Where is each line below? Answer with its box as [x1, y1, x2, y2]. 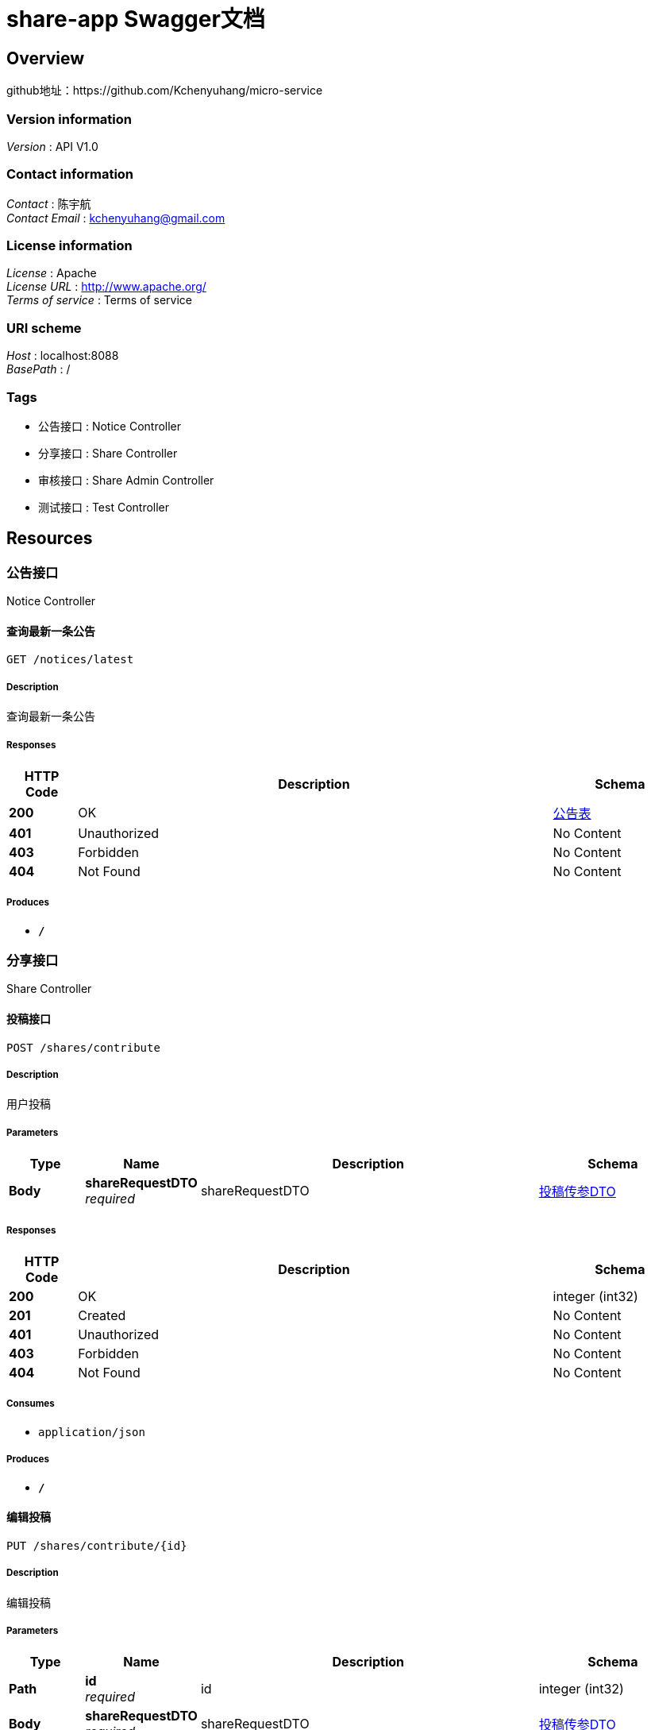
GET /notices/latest [6, 653, 134, 666]
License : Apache [6, 266, 97, 280]
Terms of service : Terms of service [6, 293, 193, 307]
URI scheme [6, 319, 82, 336]
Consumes [6, 1398, 55, 1410]
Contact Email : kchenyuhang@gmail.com [6, 210, 225, 225]
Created [78, 1307, 126, 1324]
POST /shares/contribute [6, 1041, 160, 1054]
